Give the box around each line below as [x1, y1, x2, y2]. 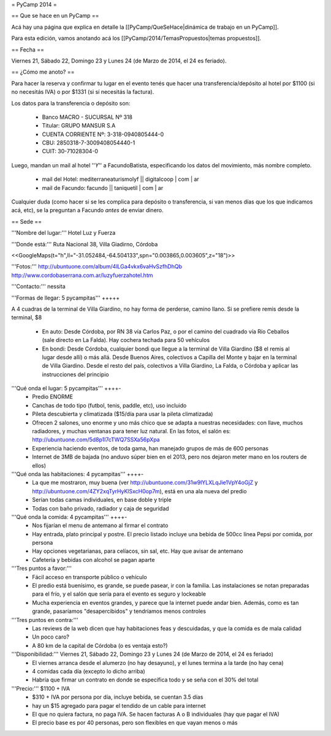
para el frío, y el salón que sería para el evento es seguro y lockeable [32, 590, 207, 598]
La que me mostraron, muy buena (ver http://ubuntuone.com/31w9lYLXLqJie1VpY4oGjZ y [32, 479, 258, 487]
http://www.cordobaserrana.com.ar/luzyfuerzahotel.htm [11, 271, 153, 279]
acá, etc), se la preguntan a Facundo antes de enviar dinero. [11, 207, 164, 214]
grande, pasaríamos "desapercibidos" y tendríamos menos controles [32, 607, 207, 615]
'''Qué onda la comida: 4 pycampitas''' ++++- [11, 513, 127, 520]
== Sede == [11, 218, 42, 225]
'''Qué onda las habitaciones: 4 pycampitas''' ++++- [11, 470, 144, 477]
